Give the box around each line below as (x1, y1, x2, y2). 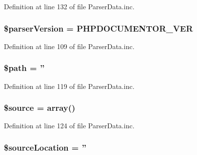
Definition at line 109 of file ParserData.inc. (4, 41, 135, 51)
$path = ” (4, 62, 45, 74)
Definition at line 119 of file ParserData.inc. (4, 81, 135, 91)
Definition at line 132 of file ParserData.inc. (4, 1, 135, 11)
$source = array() (4, 102, 76, 114)
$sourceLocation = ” (4, 141, 87, 153)
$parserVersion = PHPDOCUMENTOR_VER (4, 22, 193, 34)
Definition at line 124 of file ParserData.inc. (4, 121, 135, 131)
